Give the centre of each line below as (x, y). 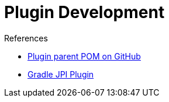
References (26, 38)
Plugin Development (84, 12)
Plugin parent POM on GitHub (84, 56)
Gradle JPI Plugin (61, 74)
